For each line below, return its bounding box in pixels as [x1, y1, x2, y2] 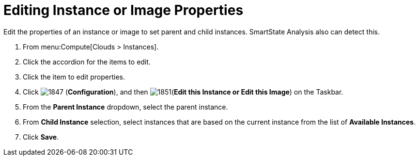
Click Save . [23, 132, 59, 141]
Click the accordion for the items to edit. [23, 57, 151, 66]
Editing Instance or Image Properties [3, 2, 244, 18]
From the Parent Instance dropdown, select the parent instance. [23, 102, 228, 111]
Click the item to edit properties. [23, 72, 125, 81]
